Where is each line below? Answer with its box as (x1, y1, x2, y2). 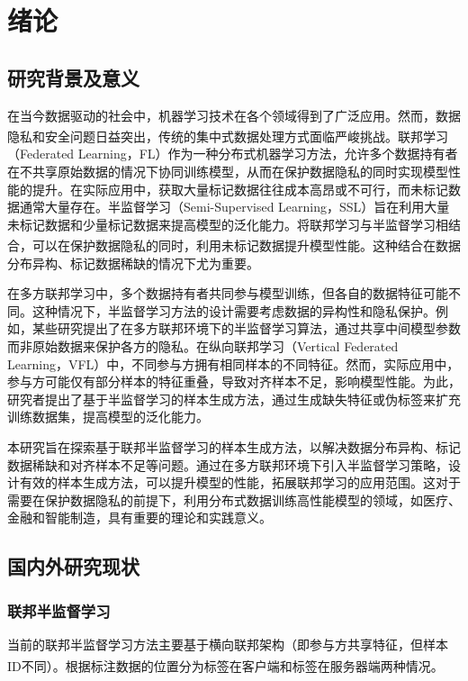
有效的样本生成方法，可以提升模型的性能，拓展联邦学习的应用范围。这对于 (19, 473, 461, 492)
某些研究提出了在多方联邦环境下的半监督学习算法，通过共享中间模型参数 (31, 319, 461, 338)
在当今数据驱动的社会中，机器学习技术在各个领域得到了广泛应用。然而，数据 (7, 105, 461, 124)
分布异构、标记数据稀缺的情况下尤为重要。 (7, 253, 259, 272)
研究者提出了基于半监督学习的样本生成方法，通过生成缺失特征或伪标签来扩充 (7, 389, 461, 408)
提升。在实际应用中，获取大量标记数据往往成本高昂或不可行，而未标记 (31, 179, 448, 198)
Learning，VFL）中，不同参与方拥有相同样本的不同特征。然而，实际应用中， (7, 354, 460, 373)
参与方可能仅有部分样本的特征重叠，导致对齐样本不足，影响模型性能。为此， (7, 372, 461, 391)
